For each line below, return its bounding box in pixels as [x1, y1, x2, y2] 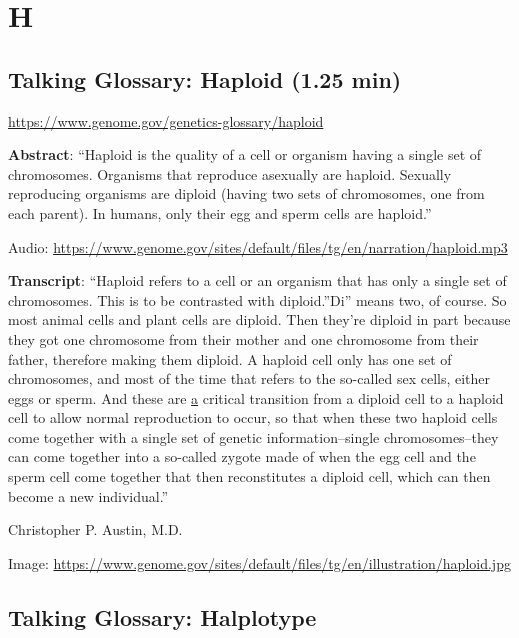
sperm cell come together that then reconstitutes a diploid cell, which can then [8, 466, 491, 487]
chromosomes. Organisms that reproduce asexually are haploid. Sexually [8, 163, 452, 184]
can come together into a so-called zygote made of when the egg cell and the [8, 446, 476, 467]
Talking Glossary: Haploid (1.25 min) [8, 63, 402, 94]
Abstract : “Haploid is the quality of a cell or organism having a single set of [8, 144, 482, 165]
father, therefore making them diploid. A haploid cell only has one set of [8, 348, 452, 369]
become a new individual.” [8, 485, 169, 506]
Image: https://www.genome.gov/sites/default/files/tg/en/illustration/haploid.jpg [8, 552, 511, 573]
